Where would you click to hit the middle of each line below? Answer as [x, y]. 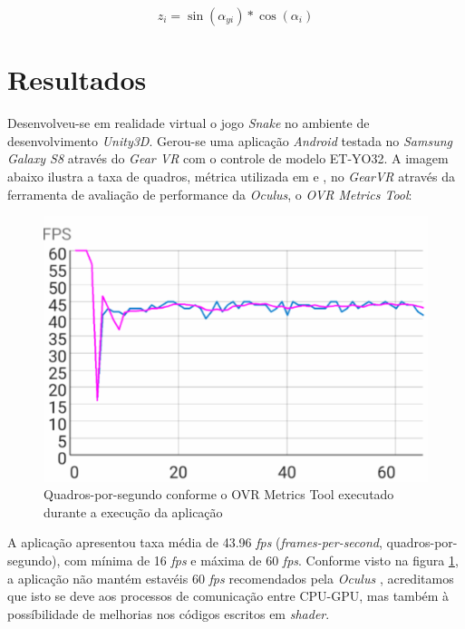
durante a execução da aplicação [133, 511]
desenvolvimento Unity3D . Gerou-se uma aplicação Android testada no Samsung [230, 140]
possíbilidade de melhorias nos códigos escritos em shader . [169, 613]
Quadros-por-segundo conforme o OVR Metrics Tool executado [219, 494]
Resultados [77, 79]
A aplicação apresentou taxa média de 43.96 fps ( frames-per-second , [195, 542]
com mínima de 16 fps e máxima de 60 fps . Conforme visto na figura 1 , [262, 560]
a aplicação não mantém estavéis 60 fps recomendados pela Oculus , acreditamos [231, 578]
